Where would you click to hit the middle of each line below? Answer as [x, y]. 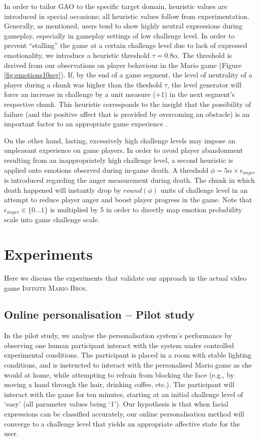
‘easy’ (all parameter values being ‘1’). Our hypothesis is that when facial [116, 404]
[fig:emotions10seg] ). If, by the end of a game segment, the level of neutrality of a [128, 75]
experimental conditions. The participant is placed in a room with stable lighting [128, 355]
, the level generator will [204, 84]
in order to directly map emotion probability [174, 209]
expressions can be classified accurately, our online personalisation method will [124, 414]
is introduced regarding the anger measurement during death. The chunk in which [129, 180]
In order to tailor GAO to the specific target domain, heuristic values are [116, 6]
